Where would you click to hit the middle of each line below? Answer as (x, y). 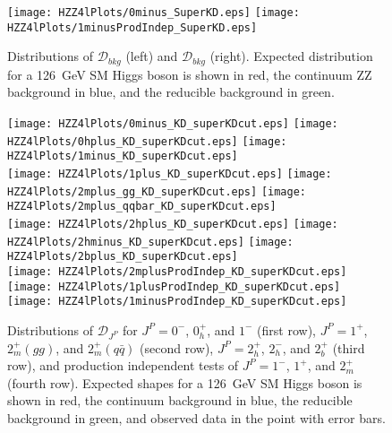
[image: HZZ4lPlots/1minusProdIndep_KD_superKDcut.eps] (177, 302)
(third (349, 347)
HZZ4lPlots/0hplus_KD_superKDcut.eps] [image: (147, 141)
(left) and (152, 56)
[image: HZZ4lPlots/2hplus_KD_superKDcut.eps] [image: (173, 224)
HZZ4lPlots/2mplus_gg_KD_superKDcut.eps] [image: (157, 191)
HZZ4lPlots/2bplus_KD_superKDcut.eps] (123, 257)
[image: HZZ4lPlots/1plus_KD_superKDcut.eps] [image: (170, 173)
